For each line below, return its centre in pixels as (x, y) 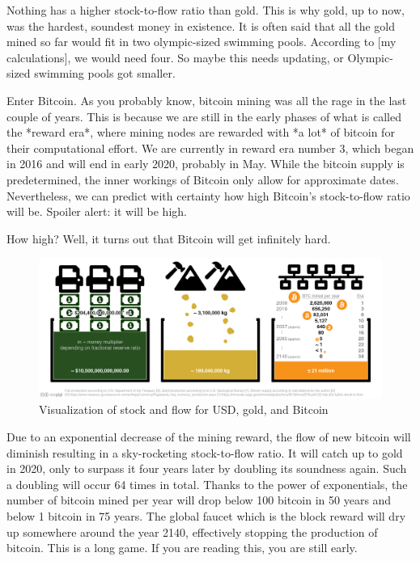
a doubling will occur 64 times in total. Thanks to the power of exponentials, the (207, 484)
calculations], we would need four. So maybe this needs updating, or (175, 57)
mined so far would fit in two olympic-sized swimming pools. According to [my (202, 42)
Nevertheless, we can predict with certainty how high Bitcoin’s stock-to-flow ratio (208, 195)
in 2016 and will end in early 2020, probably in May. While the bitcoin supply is (206, 164)
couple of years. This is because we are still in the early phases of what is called (204, 116)
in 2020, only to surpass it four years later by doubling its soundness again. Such (207, 468)
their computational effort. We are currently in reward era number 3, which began (210, 148)
